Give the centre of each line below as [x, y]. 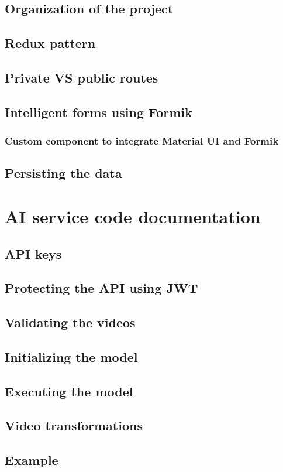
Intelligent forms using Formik [99, 112]
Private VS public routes [82, 77]
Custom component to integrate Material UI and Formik [142, 141]
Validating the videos [70, 322]
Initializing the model [71, 356]
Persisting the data [63, 173]
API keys [33, 253]
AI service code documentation [133, 216]
